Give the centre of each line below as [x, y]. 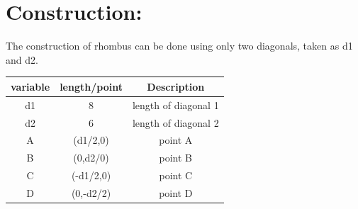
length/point [91, 86]
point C [176, 175]
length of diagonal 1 [175, 104]
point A [176, 140]
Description [176, 86]
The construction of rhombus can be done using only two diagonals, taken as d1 [179, 46]
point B [176, 158]
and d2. [22, 59]
